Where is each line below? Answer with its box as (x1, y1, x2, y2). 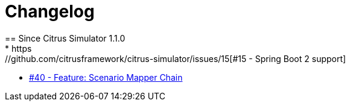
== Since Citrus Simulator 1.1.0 (5, 33, 126, 43)
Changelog (5, 1, 95, 22)
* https (5, 43, 32, 54)
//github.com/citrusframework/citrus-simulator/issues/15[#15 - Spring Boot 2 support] (5, 53, 346, 64)
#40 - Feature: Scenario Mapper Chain (29, 72, 183, 83)
